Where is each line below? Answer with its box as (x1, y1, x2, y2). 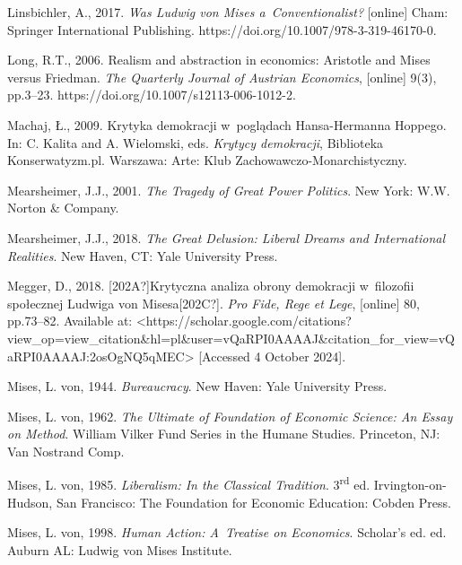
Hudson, (7, 492, 53, 511)
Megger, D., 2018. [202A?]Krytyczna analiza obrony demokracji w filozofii (7, 276, 414, 295)
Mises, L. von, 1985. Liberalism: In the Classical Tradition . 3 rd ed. (7, 473, 370, 494)
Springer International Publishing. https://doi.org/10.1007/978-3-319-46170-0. (7, 20, 437, 39)
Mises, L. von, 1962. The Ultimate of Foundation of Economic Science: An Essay (7, 406, 453, 425)
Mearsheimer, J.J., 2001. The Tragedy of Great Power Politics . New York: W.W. (7, 180, 450, 199)
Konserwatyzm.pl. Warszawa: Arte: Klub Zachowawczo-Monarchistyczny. (7, 151, 407, 169)
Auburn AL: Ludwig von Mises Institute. (7, 540, 232, 559)
